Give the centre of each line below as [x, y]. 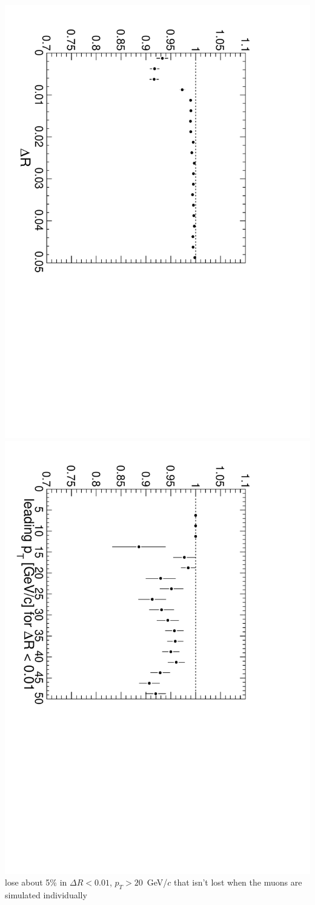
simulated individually [46, 895]
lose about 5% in [36, 882]
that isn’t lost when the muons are [238, 882]
